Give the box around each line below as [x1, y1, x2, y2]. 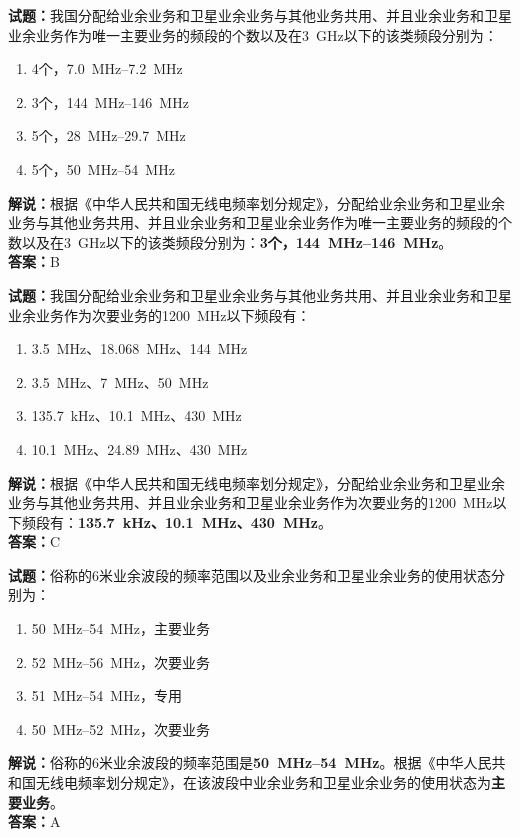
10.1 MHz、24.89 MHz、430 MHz [31, 438, 248, 459]
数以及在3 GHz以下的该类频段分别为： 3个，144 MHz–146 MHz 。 [8, 231, 453, 252]
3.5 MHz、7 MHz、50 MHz [31, 371, 209, 392]
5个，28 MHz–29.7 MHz [31, 125, 186, 146]
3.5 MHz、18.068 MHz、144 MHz [31, 338, 248, 359]
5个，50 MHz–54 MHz [31, 158, 175, 179]
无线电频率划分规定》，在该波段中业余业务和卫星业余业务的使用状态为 [35, 772, 491, 793]
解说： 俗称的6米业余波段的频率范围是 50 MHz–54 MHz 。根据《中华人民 [8, 752, 492, 773]
